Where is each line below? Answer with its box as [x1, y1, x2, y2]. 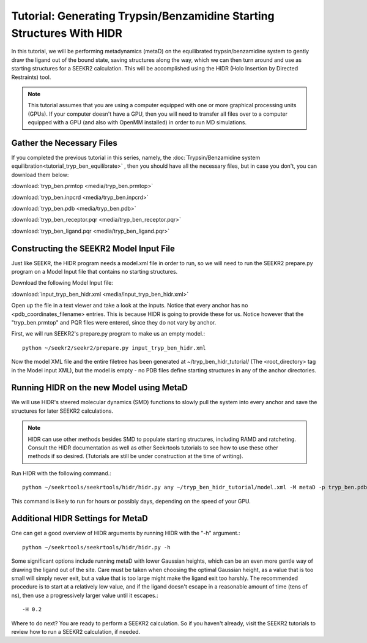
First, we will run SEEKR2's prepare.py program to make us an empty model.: [11, 330, 205, 337]
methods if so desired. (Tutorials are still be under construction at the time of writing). [28, 453, 244, 460]
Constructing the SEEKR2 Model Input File [11, 243, 176, 254]
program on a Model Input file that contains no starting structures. [11, 268, 178, 276]
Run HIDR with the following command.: [11, 469, 111, 477]
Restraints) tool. [11, 73, 51, 81]
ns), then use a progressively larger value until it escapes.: [11, 592, 158, 599]
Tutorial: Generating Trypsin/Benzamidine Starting [11, 9, 275, 23]
